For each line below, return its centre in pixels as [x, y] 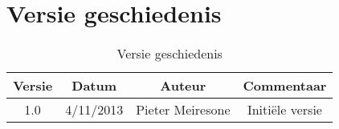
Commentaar [285, 86]
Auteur [183, 86]
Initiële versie [284, 110]
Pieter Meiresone [183, 110]
